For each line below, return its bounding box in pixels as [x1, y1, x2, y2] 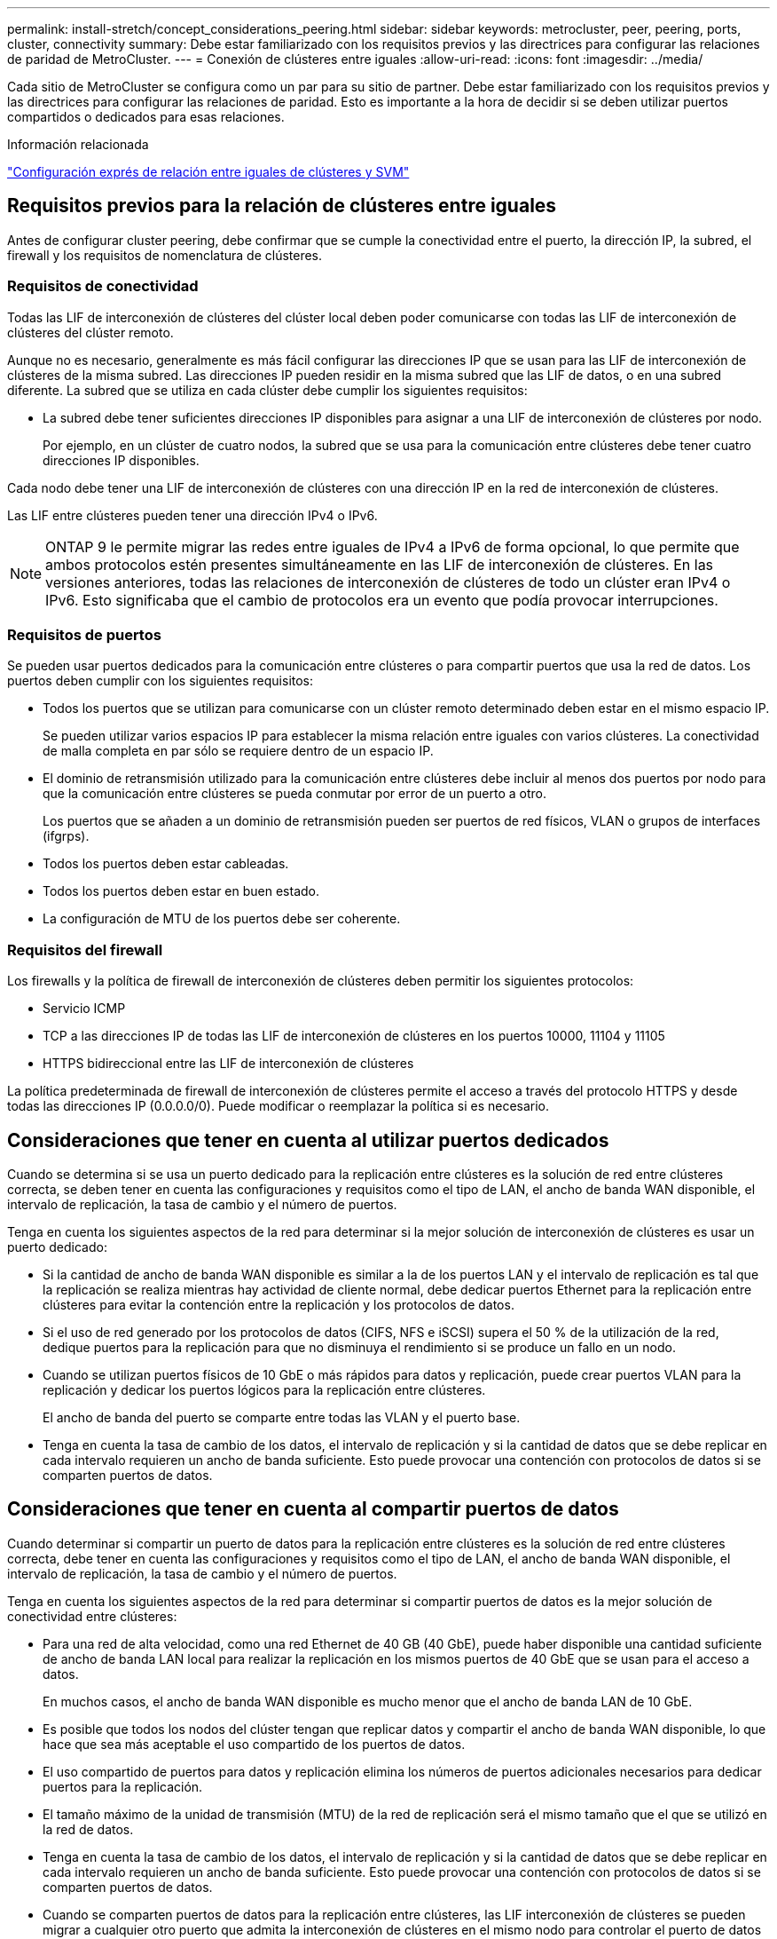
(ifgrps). [43, 828, 90, 844]
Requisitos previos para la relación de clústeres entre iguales [7, 194, 557, 218]
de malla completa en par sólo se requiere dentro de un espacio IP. [43, 743, 434, 759]
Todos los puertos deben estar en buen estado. [43, 883, 320, 899]
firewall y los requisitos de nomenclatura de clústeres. [7, 247, 323, 263]
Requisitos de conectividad [7, 277, 199, 296]
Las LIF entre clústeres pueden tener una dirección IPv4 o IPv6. [7, 507, 378, 523]
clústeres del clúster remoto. [7, 324, 174, 340]
